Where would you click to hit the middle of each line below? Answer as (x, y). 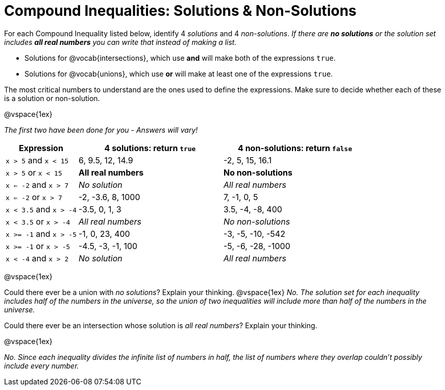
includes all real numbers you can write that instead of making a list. (120, 42)
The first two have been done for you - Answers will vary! (101, 130)
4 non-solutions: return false (295, 148)
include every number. (42, 365)
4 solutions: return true (150, 148)
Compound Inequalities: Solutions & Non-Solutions (180, 11)
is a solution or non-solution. (52, 98)
